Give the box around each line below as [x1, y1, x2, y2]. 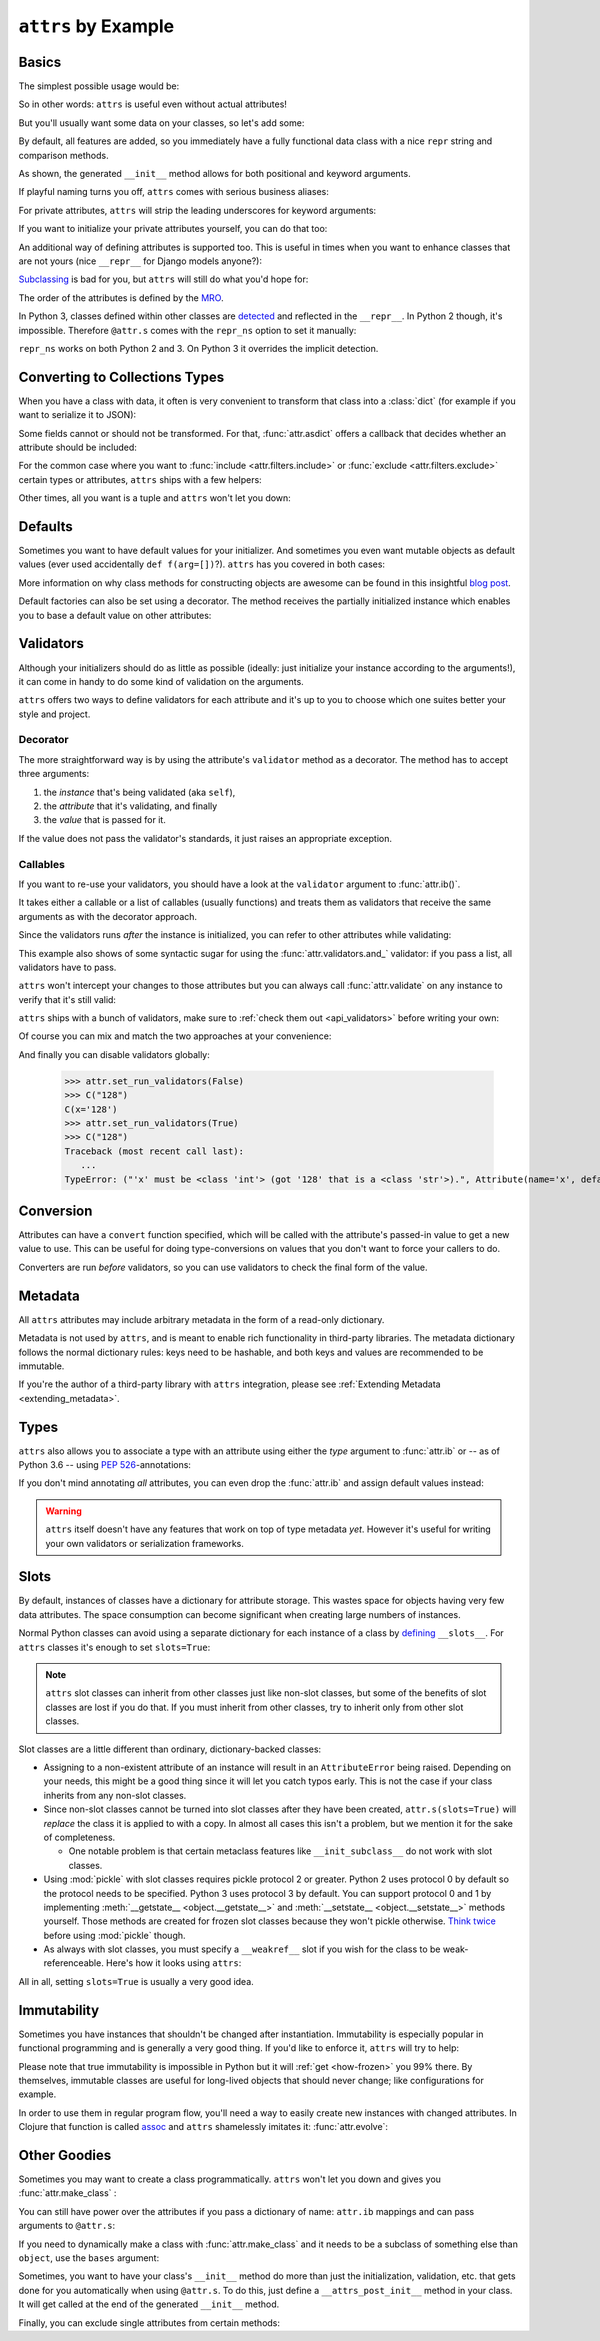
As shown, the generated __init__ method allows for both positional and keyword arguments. [18, 168, 411, 180]
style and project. [18, 708, 91, 720]
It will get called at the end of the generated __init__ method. [18, 2298, 280, 2310]
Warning [45, 1505, 82, 1517]
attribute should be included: [18, 441, 137, 453]
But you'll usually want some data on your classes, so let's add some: [18, 116, 305, 129]
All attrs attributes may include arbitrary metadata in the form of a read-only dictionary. [18, 1313, 385, 1325]
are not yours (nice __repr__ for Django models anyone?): [18, 255, 262, 267]
